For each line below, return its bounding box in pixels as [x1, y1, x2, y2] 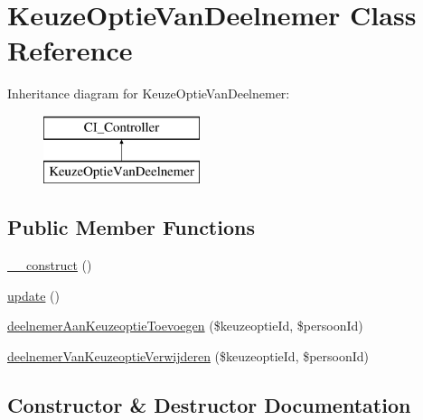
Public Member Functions [7, 213, 255, 241]
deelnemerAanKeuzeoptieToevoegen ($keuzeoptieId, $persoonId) [7, 316, 363, 335]
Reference [7, 32, 133, 69]
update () [7, 285, 60, 304]
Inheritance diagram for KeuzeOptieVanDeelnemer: [7, 84, 290, 103]
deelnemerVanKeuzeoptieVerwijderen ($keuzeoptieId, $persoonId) [7, 347, 370, 366]
